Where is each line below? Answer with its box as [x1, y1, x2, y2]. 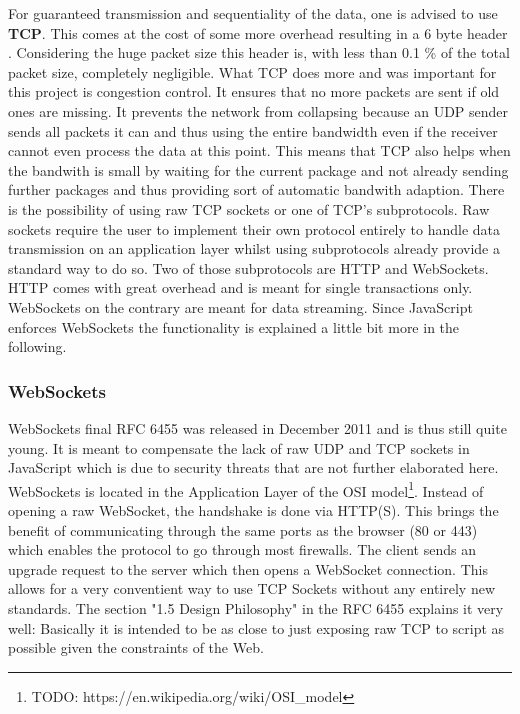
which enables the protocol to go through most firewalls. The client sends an [8, 539, 476, 560]
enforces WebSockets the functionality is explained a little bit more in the [8, 316, 460, 337]
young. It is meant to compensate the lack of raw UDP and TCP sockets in [8, 437, 470, 458]
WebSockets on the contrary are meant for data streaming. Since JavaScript [8, 296, 473, 317]
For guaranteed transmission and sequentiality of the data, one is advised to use [8, 3, 498, 23]
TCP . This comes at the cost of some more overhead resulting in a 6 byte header [8, 22, 508, 43]
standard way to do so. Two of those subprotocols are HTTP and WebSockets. [8, 257, 489, 278]
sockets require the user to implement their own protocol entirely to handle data [8, 218, 501, 239]
